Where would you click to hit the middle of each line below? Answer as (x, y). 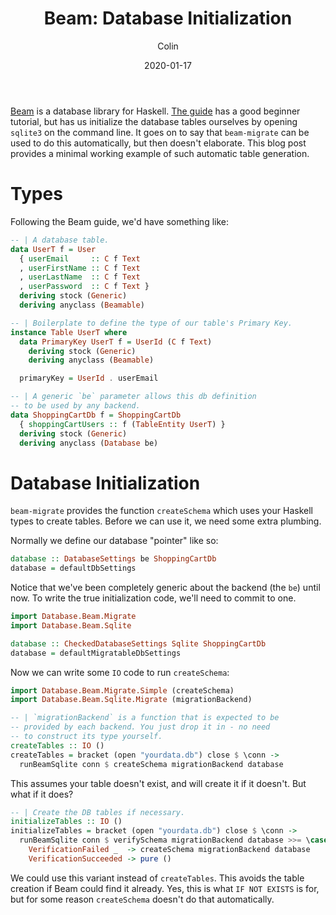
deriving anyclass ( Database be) (89, 443)
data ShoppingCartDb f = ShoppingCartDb (96, 415)
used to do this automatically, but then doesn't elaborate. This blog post (158, 143)
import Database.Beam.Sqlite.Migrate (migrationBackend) (131, 700)
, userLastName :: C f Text (80, 277)
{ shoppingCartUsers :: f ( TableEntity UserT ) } (122, 424)
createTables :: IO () (57, 745)
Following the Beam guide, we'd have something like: (120, 221)
